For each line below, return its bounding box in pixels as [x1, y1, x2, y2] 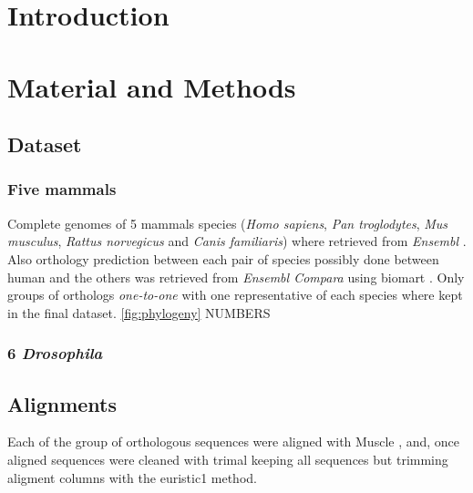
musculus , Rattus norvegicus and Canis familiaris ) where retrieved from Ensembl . [7, 231, 467, 251]
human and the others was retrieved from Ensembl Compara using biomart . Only [7, 267, 465, 286]
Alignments [7, 389, 117, 417]
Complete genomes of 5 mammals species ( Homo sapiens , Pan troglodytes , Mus [7, 213, 448, 232]
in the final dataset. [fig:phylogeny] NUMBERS [7, 303, 271, 322]
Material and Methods [7, 67, 296, 105]
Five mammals [7, 178, 117, 200]
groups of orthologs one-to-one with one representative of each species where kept [7, 285, 463, 304]
